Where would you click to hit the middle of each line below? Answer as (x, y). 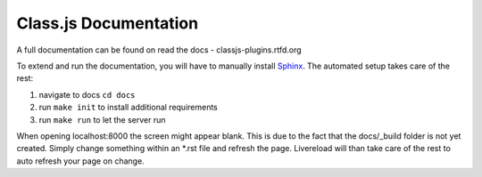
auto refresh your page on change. (80, 161)
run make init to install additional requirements (129, 108)
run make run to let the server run (102, 119)
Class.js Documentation (108, 23)
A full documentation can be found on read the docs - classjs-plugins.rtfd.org (159, 50)
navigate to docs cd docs (87, 94)
